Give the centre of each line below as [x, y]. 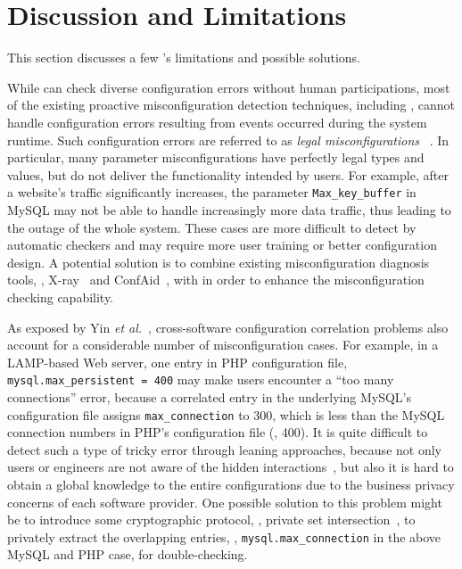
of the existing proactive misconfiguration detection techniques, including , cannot [231, 105]
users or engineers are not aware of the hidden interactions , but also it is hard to [231, 467]
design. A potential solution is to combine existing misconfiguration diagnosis [219, 262]
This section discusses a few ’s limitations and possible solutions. [184, 58]
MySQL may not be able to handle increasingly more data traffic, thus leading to [229, 209]
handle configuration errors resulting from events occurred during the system [217, 122]
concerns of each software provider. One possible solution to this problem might [225, 502]
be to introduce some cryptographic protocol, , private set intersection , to [211, 520]
